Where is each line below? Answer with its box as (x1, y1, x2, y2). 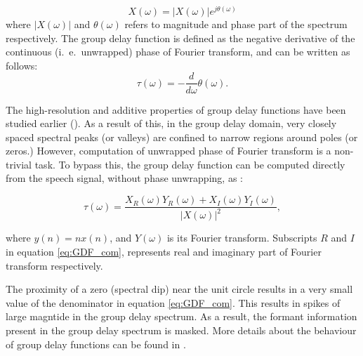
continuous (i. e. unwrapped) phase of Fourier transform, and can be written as (6, 44, 350, 59)
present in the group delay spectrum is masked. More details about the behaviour (6, 323, 357, 338)
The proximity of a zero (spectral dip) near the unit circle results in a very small (6, 282, 353, 296)
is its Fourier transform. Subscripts (166, 230, 317, 245)
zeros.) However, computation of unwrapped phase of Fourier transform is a (6, 143, 331, 158)
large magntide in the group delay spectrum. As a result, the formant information (6, 309, 357, 324)
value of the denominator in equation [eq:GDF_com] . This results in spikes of (6, 295, 341, 310)
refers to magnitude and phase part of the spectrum (124, 17, 348, 32)
